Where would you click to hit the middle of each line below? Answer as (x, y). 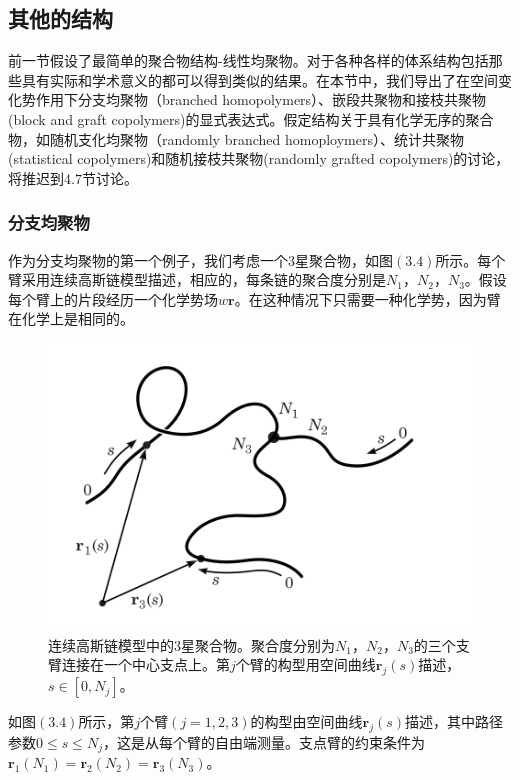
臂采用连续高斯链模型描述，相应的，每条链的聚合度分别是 (197, 279)
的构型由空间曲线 (306, 721)
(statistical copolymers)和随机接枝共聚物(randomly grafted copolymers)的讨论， (259, 158)
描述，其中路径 (454, 721)
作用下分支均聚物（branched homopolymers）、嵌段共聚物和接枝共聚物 (261, 99)
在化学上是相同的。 (71, 318)
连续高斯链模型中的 (111, 644)
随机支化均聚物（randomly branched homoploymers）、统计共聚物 (256, 138)
